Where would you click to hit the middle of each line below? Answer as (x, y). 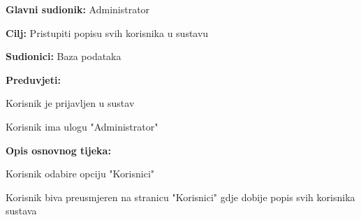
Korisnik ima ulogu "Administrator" (82, 126)
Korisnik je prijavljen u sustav (70, 103)
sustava (21, 211)
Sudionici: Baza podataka (64, 56)
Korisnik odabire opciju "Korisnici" (80, 174)
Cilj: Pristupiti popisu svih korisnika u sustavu (107, 32)
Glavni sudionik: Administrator (78, 9)
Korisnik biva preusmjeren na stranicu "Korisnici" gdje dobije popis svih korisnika (180, 197)
